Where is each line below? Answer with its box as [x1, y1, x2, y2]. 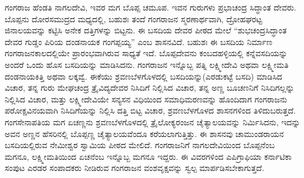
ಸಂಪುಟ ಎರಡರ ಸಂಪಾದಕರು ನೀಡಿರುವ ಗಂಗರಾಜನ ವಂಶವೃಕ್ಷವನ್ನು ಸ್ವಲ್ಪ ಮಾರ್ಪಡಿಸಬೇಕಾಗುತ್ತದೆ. [5, 162, 265, 174]
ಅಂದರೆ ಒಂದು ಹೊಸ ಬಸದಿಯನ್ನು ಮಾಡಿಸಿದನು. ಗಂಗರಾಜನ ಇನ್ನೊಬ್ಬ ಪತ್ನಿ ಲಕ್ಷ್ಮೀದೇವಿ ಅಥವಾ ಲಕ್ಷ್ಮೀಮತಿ [5, 58, 289, 70]
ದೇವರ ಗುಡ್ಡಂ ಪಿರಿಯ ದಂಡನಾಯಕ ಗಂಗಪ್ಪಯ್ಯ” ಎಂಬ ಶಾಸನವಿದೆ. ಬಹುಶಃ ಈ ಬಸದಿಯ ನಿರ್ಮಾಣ [5, 35, 272, 47]
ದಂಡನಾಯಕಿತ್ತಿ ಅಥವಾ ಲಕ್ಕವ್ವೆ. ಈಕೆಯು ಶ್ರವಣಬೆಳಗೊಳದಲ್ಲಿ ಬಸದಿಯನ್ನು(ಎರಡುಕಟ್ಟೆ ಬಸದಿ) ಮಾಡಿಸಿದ [5, 70, 282, 82]
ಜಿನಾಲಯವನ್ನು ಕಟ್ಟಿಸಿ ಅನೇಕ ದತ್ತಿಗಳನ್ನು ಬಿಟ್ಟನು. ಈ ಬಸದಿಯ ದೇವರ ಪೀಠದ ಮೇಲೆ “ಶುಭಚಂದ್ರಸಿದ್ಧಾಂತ [5, 24, 287, 36]
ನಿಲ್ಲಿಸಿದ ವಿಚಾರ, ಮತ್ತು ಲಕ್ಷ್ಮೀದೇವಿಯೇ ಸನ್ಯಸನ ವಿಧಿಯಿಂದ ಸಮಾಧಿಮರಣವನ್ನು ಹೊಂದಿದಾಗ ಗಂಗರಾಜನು [5, 93, 288, 105]
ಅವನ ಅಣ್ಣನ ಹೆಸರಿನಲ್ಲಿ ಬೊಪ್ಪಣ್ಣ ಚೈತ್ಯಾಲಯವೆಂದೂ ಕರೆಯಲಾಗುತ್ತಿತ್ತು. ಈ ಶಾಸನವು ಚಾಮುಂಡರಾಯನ [5, 127, 284, 139]
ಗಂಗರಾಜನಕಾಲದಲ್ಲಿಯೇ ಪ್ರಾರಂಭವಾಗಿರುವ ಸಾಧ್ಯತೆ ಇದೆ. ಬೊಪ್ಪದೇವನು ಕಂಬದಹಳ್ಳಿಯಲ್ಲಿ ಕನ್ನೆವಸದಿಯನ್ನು [5, 47, 288, 59]
